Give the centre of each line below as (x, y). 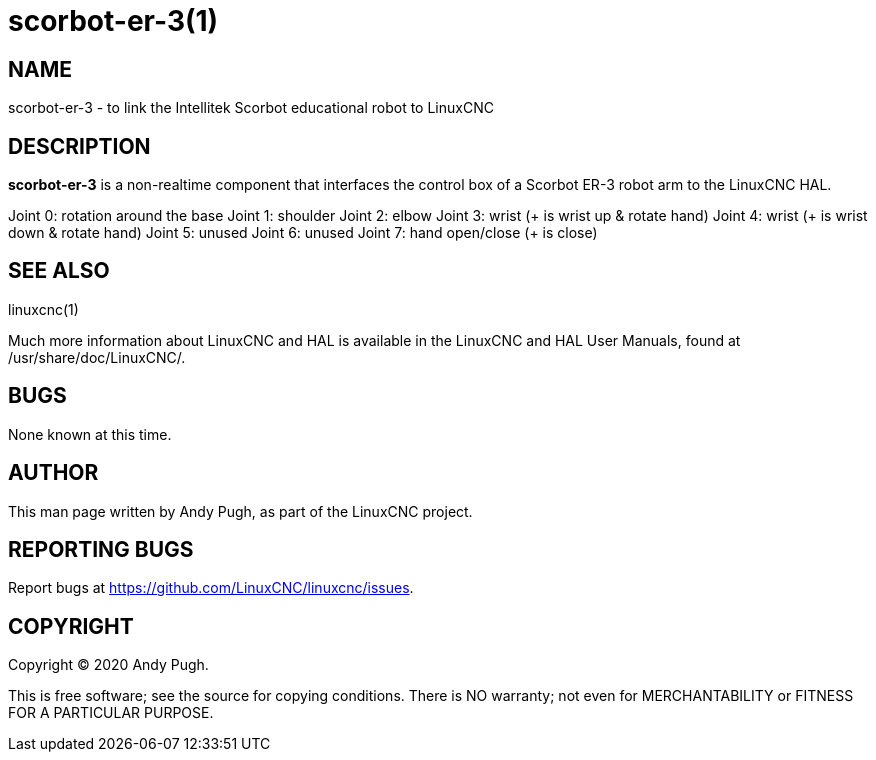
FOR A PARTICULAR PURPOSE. (111, 713)
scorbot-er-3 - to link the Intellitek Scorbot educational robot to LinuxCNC (251, 108)
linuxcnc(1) (43, 309)
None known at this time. (90, 434)
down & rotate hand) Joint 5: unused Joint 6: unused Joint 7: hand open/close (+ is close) (303, 233)
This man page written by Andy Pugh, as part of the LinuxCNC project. (240, 511)
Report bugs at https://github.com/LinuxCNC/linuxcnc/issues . (211, 588)
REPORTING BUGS (101, 549)
